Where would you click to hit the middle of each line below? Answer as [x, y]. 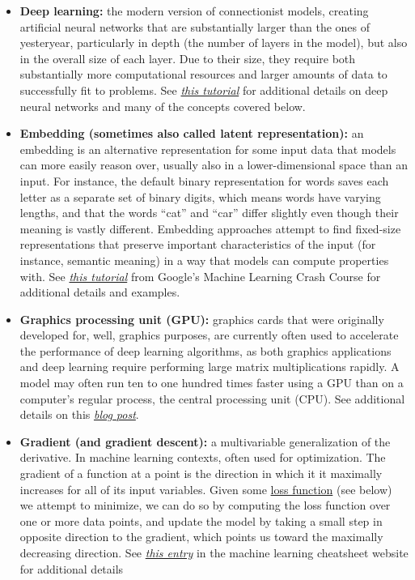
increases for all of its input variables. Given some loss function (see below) [206, 489]
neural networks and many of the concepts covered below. [163, 106]
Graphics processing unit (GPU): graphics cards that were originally [202, 319]
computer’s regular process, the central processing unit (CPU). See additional [212, 398]
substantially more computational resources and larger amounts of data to [203, 74]
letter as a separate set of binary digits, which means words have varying [200, 196]
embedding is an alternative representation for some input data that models [208, 149]
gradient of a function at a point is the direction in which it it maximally [201, 473]
